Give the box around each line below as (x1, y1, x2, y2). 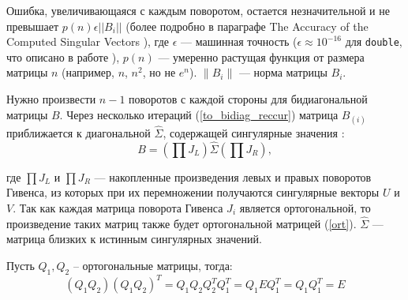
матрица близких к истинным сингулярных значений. (6, 231, 262, 247)
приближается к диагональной (6, 125, 151, 141)
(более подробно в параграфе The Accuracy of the (125, 17, 369, 34)
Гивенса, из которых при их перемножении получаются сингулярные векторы (6, 184, 380, 201)
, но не (142, 64, 176, 81)
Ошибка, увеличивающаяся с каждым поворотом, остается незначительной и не (6, 2, 390, 18)
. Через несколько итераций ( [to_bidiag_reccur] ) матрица (59, 106, 339, 122)
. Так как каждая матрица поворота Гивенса (13, 200, 223, 216)
